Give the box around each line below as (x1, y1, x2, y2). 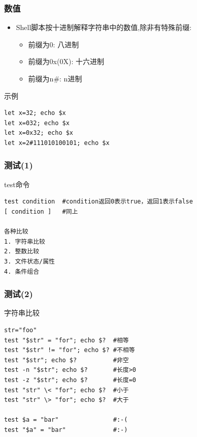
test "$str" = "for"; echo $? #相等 (4, 336, 129, 344)
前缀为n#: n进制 (28, 73, 82, 83)
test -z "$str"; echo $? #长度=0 (4, 376, 137, 384)
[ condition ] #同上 (4, 208, 78, 215)
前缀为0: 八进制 (28, 39, 79, 49)
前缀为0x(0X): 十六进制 (28, 56, 104, 67)
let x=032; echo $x (4, 119, 70, 127)
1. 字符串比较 (4, 238, 45, 245)
